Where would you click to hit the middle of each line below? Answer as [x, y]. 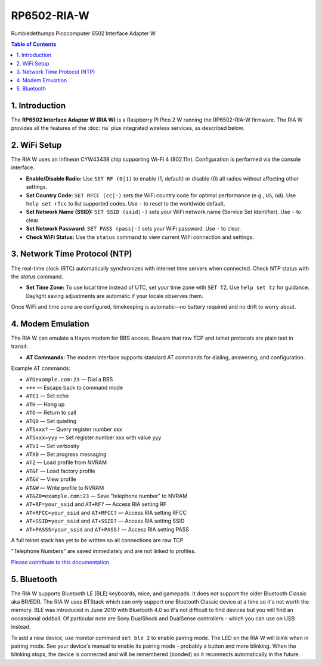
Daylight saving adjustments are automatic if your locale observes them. [115, 296]
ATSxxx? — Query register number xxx [74, 429]
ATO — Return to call [51, 413]
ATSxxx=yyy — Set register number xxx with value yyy [94, 437]
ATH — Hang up [45, 404]
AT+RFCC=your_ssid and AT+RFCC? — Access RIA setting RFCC [106, 512]
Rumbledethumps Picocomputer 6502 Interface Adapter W [83, 33]
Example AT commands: [41, 368]
